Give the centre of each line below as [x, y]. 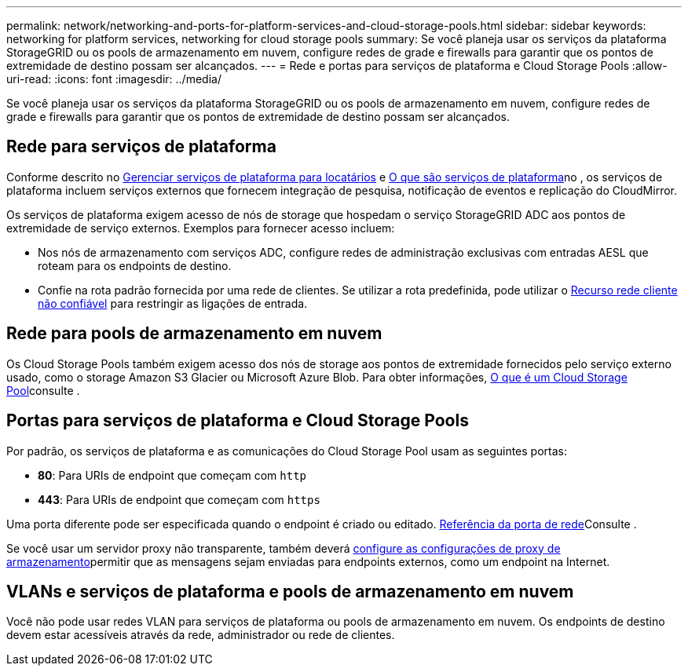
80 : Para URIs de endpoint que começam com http [172, 475]
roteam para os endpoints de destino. [135, 265]
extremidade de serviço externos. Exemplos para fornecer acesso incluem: [201, 228]
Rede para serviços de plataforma [141, 147]
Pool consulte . [43, 390]
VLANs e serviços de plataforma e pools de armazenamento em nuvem [290, 591]
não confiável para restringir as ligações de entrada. [173, 303]
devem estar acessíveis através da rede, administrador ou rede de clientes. [201, 635]
